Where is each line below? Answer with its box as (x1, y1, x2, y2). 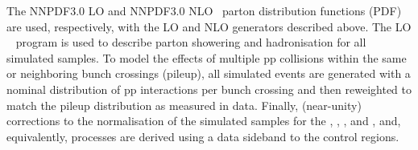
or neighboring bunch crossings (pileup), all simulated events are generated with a (6, 65, 411, 82)
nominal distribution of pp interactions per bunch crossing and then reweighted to (6, 80, 412, 97)
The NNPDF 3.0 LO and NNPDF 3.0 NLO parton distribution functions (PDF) (6, 2, 402, 18)
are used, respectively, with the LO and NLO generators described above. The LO (6, 18, 412, 34)
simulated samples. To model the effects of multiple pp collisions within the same (6, 49, 407, 66)
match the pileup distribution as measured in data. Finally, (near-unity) (6, 96, 362, 113)
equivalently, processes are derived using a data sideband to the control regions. (6, 128, 399, 144)
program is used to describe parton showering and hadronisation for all (15, 34, 366, 51)
